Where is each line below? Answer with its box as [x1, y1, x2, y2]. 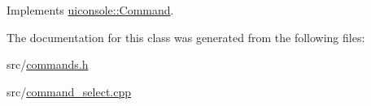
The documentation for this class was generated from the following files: [7, 28, 365, 45]
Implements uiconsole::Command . [7, 2, 174, 18]
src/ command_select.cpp [7, 83, 132, 100]
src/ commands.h [7, 56, 89, 73]
